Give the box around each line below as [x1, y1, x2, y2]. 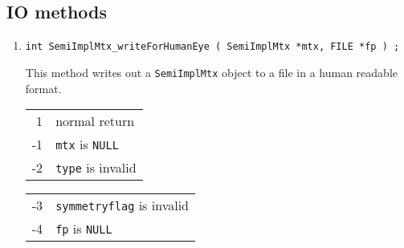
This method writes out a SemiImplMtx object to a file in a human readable [25, 63, 398, 80]
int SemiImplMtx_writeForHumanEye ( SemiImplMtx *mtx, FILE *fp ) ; [25, 41, 400, 53]
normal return [55, 112, 135, 131]
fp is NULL [55, 219, 112, 238]
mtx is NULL [55, 135, 119, 154]
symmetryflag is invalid [55, 196, 189, 215]
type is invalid [55, 158, 137, 177]
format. [25, 79, 62, 96]
